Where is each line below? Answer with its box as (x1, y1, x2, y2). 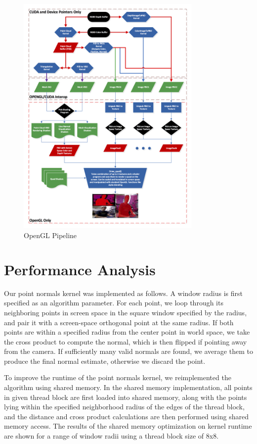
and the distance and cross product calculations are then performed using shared (4, 411, 249, 421)
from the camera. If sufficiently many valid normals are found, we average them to (4, 346, 253, 356)
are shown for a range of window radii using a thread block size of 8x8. (4, 431, 219, 441)
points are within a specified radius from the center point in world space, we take (4, 327, 250, 337)
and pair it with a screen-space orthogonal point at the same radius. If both (4, 317, 234, 327)
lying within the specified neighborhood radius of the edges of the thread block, (4, 401, 245, 412)
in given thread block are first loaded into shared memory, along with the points (4, 392, 247, 402)
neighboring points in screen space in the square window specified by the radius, (4, 307, 247, 317)
